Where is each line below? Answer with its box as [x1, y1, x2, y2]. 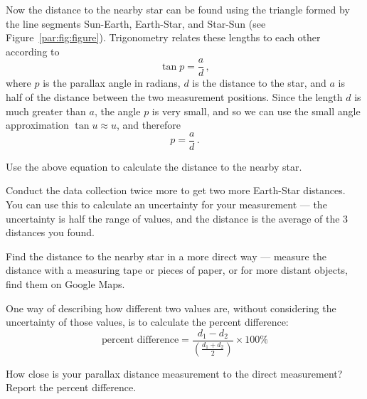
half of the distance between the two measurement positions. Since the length [6, 90, 343, 105]
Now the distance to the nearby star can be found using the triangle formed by [6, 2, 350, 16]
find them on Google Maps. [6, 277, 125, 292]
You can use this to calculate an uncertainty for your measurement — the [6, 197, 327, 212]
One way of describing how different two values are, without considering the [6, 300, 336, 315]
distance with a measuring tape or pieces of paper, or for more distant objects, [6, 262, 348, 277]
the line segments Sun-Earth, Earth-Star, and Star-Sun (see [6, 16, 266, 31]
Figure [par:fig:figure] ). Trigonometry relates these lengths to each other [6, 30, 321, 45]
